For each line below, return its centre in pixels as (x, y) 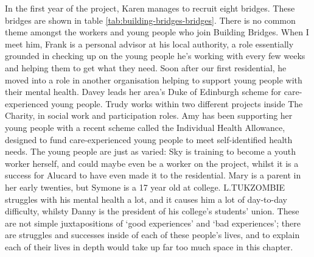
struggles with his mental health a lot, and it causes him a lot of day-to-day (146, 199)
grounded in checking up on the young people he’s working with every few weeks (155, 56)
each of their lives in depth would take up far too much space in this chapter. (149, 246)
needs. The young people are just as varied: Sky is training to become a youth (150, 151)
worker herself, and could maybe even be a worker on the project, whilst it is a (152, 163)
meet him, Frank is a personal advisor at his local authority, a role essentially (149, 44)
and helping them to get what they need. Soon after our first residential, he (146, 67)
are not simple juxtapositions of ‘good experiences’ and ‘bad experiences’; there (153, 223)
